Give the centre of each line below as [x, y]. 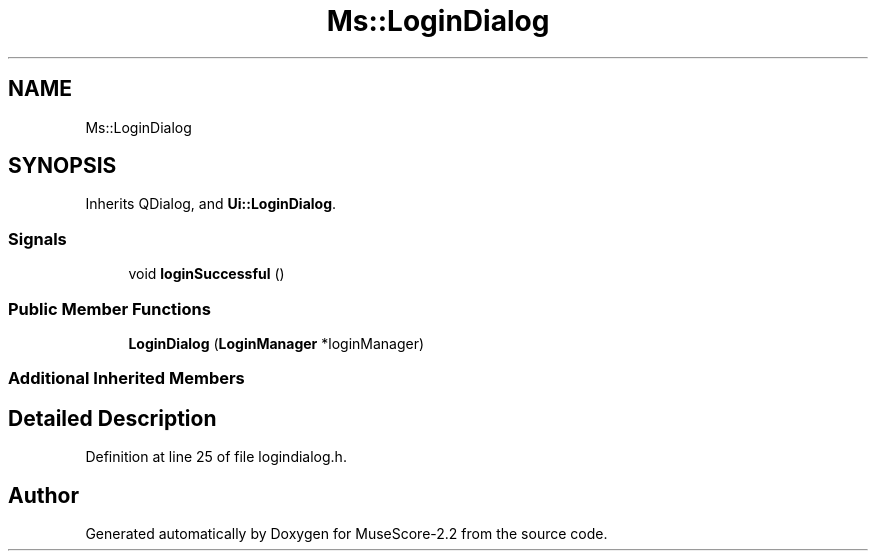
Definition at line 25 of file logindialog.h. [216, 457]
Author [43, 495]
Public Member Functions [109, 308]
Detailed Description [112, 418]
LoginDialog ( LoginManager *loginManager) [276, 343]
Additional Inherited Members [126, 378]
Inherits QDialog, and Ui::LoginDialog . [211, 204]
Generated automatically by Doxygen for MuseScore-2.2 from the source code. [346, 533]
